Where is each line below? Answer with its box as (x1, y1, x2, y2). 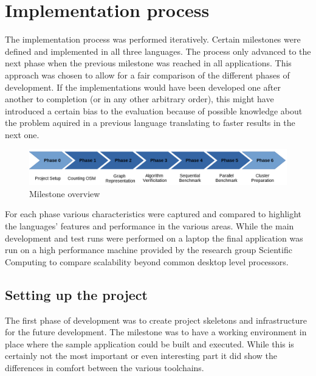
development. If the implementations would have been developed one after (5, 80, 281, 93)
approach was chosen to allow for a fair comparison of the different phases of (5, 68, 290, 81)
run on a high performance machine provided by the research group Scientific (5, 243, 292, 256)
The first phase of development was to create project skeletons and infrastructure (5, 313, 307, 326)
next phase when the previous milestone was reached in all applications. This (5, 57, 292, 69)
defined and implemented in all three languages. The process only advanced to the (5, 44, 311, 57)
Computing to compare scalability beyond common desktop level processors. (5, 255, 289, 268)
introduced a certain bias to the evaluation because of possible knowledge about (5, 104, 303, 117)
